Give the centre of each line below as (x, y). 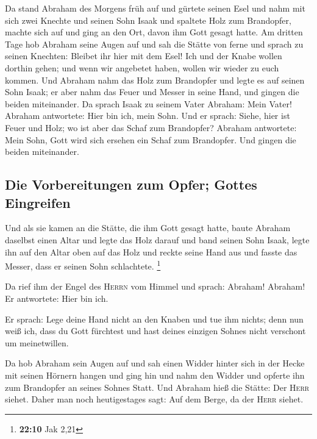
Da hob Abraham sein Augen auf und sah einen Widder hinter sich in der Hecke (155, 363)
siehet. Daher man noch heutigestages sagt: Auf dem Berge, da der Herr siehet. (154, 399)
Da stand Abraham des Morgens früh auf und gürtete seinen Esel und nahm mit (155, 8)
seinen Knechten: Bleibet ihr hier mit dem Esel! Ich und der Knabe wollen (144, 56)
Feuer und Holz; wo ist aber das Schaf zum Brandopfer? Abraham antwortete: (151, 127)
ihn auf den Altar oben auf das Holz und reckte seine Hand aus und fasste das (151, 252)
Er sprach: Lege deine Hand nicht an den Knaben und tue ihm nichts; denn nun (154, 319)
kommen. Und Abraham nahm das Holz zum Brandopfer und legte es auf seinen (155, 80)
